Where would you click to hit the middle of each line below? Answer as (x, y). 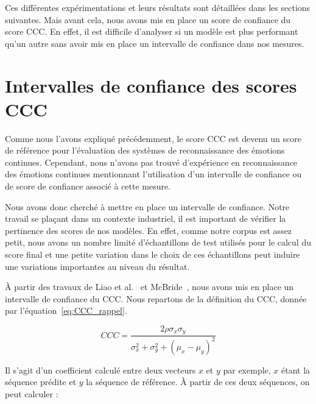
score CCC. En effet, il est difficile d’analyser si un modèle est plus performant (152, 31)
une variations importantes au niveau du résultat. (97, 266)
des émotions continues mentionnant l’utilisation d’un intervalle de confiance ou (153, 174)
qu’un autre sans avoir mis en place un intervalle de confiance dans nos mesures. (155, 43)
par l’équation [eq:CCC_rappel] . (66, 310)
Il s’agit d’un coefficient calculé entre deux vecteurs (100, 370)
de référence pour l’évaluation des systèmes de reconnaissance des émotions (145, 150)
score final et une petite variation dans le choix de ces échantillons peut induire (153, 254)
